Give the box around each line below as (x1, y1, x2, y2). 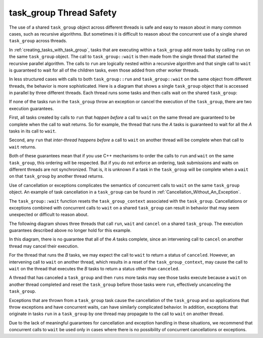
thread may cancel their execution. (9, 243, 79, 249)
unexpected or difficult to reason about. (9, 212, 89, 218)
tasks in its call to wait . (9, 128, 56, 134)
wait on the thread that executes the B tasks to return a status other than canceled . (9, 266, 180, 272)
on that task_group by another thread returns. (9, 173, 104, 179)
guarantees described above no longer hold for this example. (9, 227, 131, 233)
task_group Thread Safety (9, 7, 117, 18)
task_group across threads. (9, 38, 68, 44)
